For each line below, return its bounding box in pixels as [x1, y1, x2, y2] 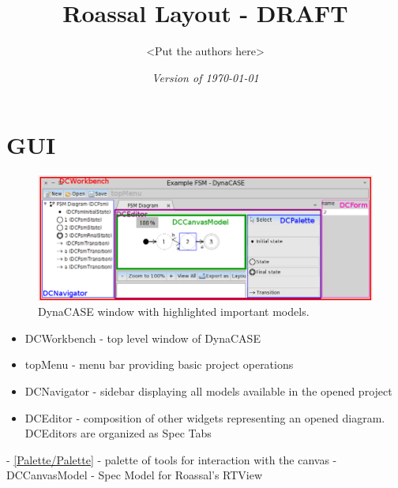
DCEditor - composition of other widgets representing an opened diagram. [24, 409, 385, 426]
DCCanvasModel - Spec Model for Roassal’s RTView [6, 467, 263, 483]
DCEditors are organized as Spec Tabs [24, 425, 212, 441]
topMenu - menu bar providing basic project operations [24, 356, 294, 373]
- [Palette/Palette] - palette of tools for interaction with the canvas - [6, 451, 337, 467]
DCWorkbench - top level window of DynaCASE [24, 329, 261, 346]
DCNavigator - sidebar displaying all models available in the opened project [24, 383, 392, 399]
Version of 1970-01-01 [152, 69, 259, 85]
